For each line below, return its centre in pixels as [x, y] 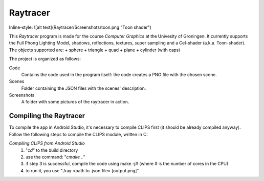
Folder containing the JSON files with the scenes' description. [84, 88]
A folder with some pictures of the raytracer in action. [75, 102]
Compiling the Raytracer [47, 116]
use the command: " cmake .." [55, 157]
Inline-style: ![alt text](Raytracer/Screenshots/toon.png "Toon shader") [80, 27]
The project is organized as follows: [45, 59]
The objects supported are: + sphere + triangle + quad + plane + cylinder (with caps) [95, 50]
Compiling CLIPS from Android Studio [47, 143]
